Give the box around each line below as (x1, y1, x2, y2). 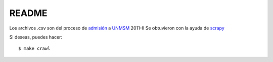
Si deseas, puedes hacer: (9, 34, 63, 40)
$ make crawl (18, 45, 51, 51)
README (9, 7, 48, 18)
